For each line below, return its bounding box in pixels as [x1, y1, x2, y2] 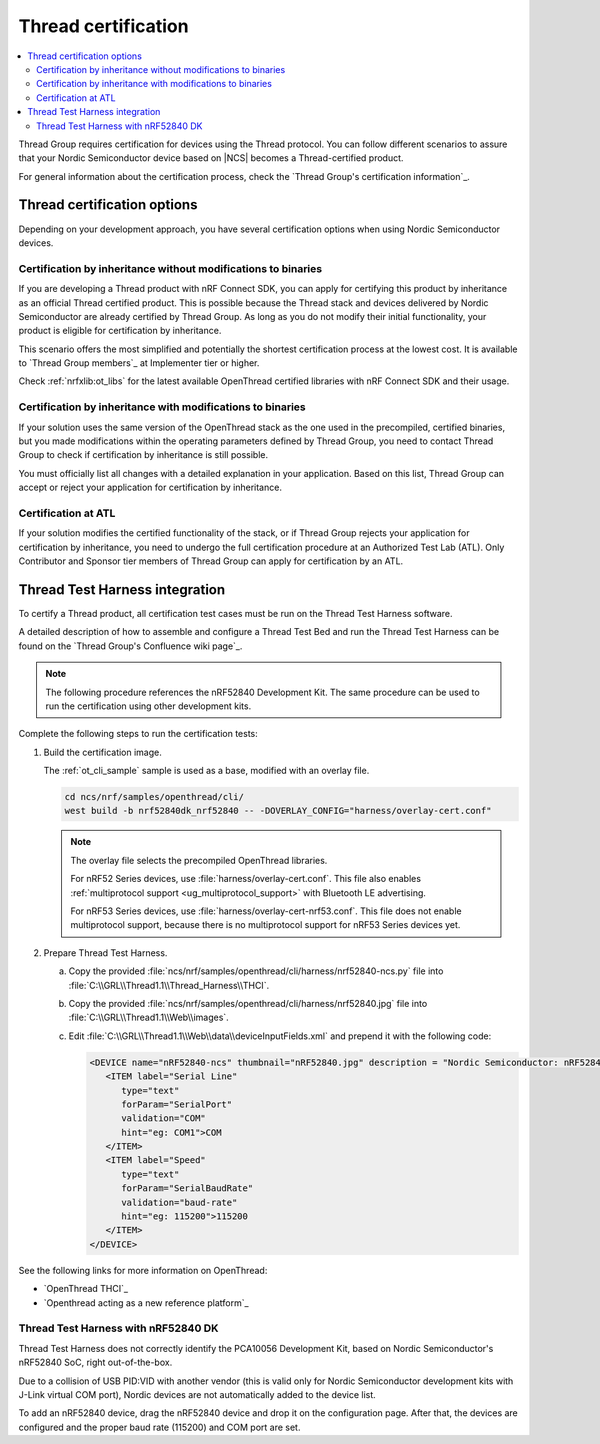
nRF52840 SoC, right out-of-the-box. [18, 1356, 173, 1369]
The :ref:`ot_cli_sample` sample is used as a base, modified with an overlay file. [43, 765, 370, 777]
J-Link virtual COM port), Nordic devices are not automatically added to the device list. [18, 1388, 377, 1400]
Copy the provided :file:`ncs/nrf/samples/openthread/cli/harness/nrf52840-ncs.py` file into [68, 965, 444, 977]
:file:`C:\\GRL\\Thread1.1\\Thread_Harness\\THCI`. [68, 979, 270, 991]
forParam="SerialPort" [121, 1098, 233, 1110]
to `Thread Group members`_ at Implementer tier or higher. [18, 357, 260, 369]
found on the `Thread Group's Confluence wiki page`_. [18, 640, 243, 652]
